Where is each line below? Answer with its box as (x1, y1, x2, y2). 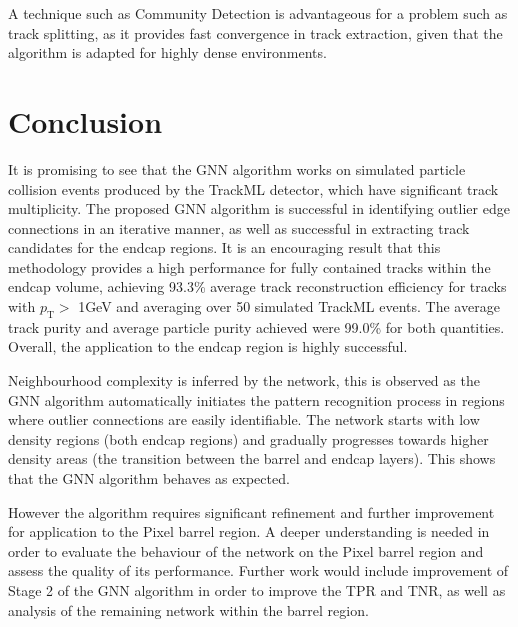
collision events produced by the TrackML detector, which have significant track (8, 178, 499, 199)
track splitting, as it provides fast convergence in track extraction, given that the (8, 22, 503, 43)
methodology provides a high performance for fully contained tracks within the (8, 256, 491, 277)
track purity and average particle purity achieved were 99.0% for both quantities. (8, 316, 505, 337)
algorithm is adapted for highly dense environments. (8, 42, 327, 63)
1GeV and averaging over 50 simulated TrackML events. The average (78, 296, 500, 317)
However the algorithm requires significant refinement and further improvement (8, 501, 495, 522)
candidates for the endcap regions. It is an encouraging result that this (8, 237, 441, 258)
